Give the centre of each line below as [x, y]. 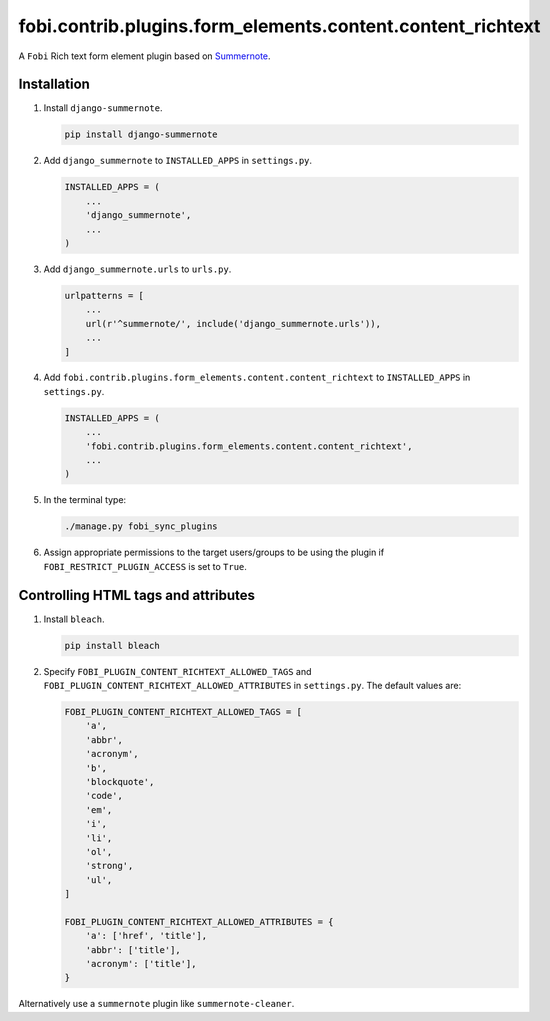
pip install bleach [112, 645]
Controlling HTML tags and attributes [136, 595]
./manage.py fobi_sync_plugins [141, 526]
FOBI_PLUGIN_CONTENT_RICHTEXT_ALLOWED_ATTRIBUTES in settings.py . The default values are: [252, 686]
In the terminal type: [85, 500]
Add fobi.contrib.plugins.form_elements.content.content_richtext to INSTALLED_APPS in [257, 377]
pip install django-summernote [141, 134]
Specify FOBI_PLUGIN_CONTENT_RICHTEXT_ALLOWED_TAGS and [177, 671]
